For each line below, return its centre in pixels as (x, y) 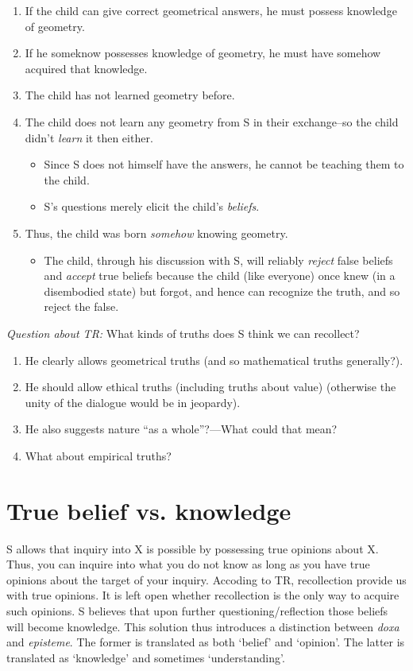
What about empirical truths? (98, 455)
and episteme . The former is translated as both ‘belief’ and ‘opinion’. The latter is (206, 642)
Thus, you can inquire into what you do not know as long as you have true (188, 564)
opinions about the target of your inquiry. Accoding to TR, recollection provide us (206, 579)
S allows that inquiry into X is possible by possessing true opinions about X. (193, 548)
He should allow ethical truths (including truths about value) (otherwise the (210, 387)
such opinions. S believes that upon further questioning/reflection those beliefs (197, 610)
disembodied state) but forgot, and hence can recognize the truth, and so (222, 291)
